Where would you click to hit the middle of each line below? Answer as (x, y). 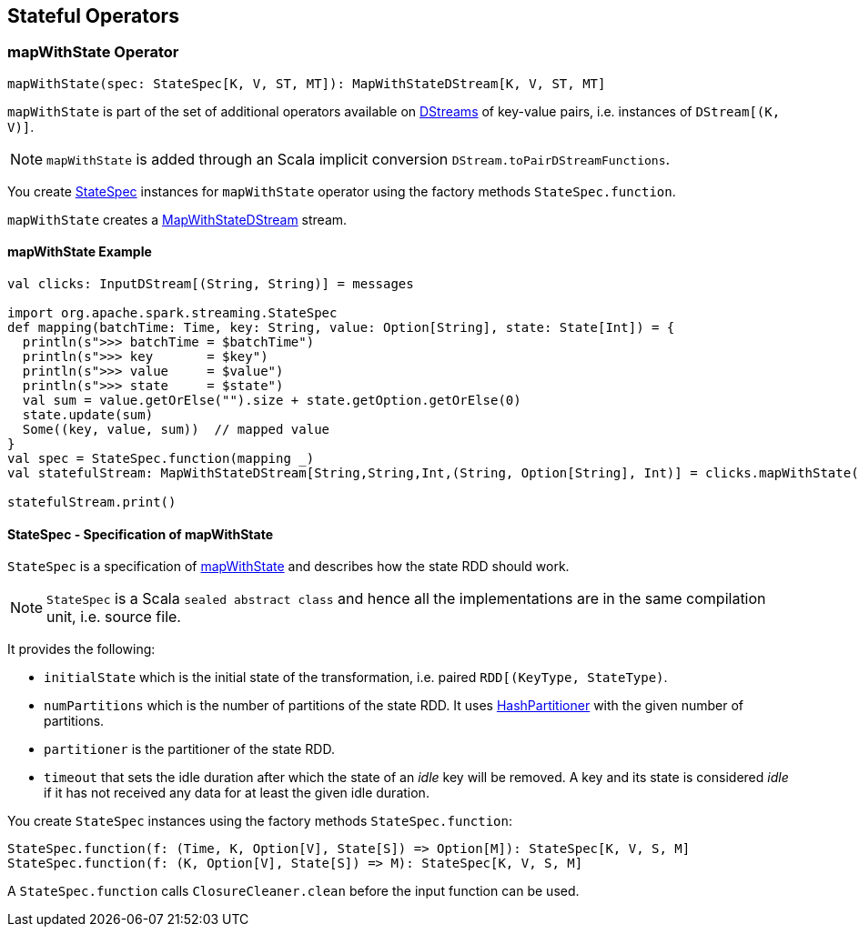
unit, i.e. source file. (114, 617)
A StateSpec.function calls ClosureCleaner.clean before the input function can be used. (293, 891)
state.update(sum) (88, 415)
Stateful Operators (93, 16)
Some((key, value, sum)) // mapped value (176, 430)
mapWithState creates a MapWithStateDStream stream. (177, 219)
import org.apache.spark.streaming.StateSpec (172, 313)
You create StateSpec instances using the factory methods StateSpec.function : (260, 821)
